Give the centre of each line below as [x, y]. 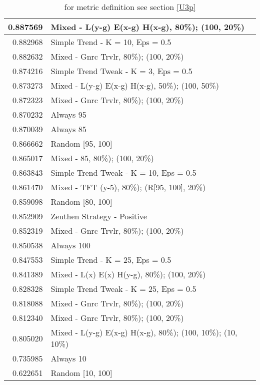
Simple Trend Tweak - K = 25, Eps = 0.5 [123, 289]
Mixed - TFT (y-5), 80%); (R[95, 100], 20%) [128, 187]
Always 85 [68, 129]
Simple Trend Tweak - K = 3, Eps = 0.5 [121, 71]
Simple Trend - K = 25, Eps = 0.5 [111, 260]
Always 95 [68, 114]
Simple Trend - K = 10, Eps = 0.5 [111, 42]
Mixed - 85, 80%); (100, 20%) [102, 158]
